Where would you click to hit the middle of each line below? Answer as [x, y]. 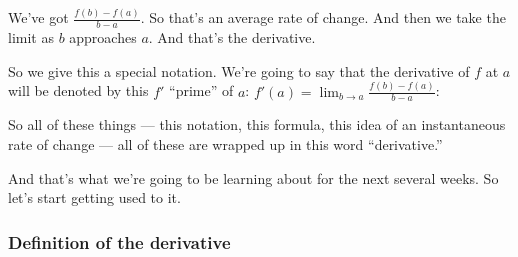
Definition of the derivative [119, 241]
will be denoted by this [78, 90]
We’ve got [38, 17]
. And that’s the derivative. [232, 37]
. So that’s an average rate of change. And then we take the [323, 17]
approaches [103, 37]
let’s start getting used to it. [94, 197]
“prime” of [201, 90]
